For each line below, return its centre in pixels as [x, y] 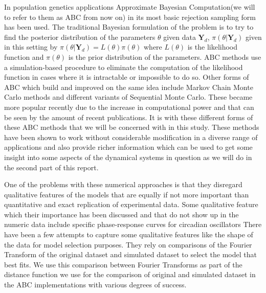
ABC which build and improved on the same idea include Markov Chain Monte [129, 87]
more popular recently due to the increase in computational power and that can [129, 107]
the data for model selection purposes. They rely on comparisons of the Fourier [128, 244]
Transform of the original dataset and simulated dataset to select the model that [130, 254]
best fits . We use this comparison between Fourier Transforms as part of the [123, 264]
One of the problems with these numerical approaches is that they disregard [123, 184]
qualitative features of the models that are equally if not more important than [127, 194]
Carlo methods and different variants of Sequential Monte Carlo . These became [128, 97]
